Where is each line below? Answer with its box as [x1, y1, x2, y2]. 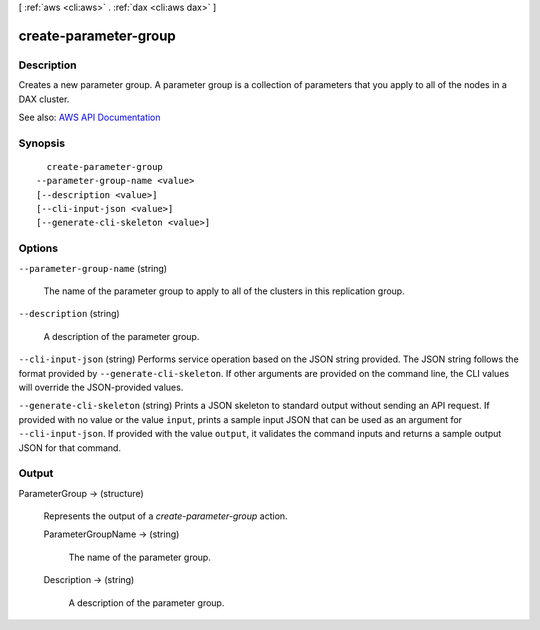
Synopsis [18, 136, 65, 150]
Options [18, 241, 59, 255]
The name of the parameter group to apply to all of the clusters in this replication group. [43, 285, 405, 297]
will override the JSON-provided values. [18, 381, 184, 393]
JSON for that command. [18, 441, 122, 454]
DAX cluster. [18, 93, 70, 105]
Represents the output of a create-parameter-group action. [43, 510, 289, 522]
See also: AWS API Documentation [18, 111, 161, 123]
